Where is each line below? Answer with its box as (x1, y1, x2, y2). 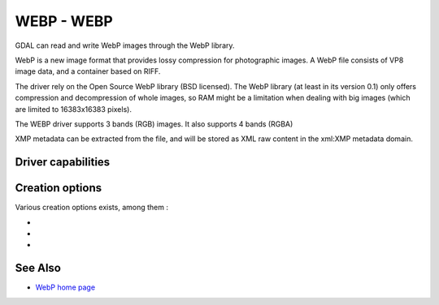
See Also (15, 261, 61, 275)
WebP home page (35, 282, 96, 292)
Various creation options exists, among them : (15, 203, 168, 213)
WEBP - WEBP (15, 12, 113, 30)
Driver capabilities (15, 155, 111, 170)
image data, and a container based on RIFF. (15, 67, 161, 76)
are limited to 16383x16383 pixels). (15, 104, 132, 114)
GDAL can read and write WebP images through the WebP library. (15, 41, 235, 50)
